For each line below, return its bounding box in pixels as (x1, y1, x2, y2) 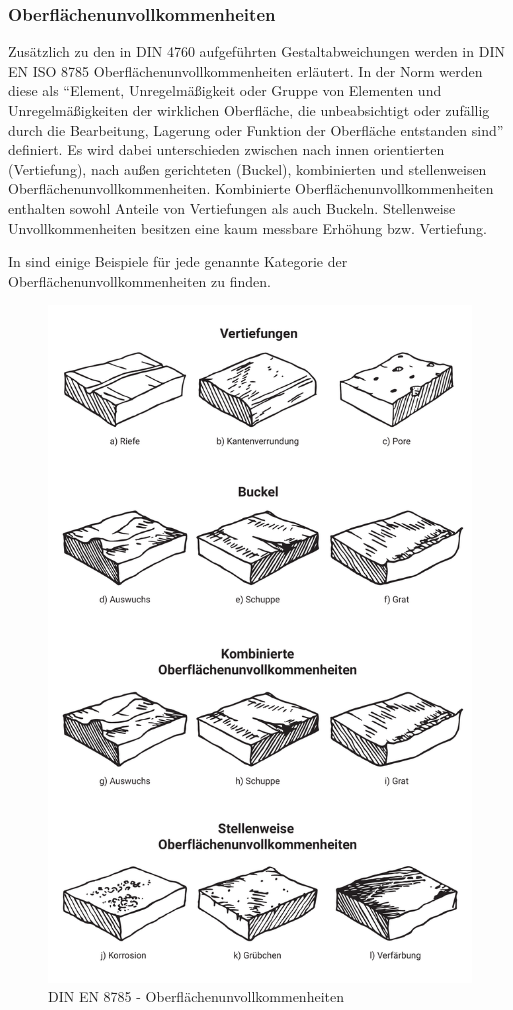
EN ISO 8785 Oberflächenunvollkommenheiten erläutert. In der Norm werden (8, 60, 483, 81)
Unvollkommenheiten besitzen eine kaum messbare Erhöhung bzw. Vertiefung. (8, 217, 487, 238)
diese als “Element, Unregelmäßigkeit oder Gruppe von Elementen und (8, 80, 442, 101)
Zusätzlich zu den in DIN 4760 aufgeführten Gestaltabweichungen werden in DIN (8, 41, 505, 62)
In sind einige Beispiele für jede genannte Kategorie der (8, 251, 348, 272)
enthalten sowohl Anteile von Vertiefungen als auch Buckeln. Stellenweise (8, 197, 456, 218)
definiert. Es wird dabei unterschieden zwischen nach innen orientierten (8, 139, 445, 160)
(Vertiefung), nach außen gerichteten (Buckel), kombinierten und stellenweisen (8, 158, 487, 179)
